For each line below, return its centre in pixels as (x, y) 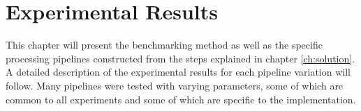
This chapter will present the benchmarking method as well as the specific (164, 45)
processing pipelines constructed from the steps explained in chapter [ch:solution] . (180, 58)
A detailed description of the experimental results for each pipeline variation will (178, 72)
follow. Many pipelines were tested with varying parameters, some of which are (175, 85)
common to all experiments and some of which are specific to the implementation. (181, 99)
